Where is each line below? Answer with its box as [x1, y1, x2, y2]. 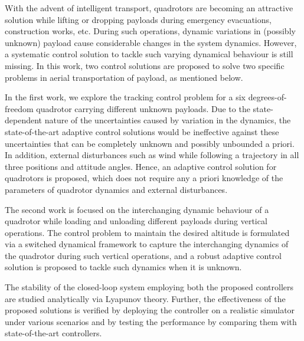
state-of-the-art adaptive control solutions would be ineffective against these [5, 125, 279, 137]
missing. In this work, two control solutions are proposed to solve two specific [5, 59, 285, 71]
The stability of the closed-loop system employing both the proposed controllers [5, 281, 294, 293]
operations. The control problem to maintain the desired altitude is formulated [5, 226, 290, 238]
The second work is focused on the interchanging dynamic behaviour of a [5, 203, 269, 215]
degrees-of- [248, 91, 287, 103]
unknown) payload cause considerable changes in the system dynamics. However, [5, 36, 297, 48]
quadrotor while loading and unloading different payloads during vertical [5, 215, 267, 227]
